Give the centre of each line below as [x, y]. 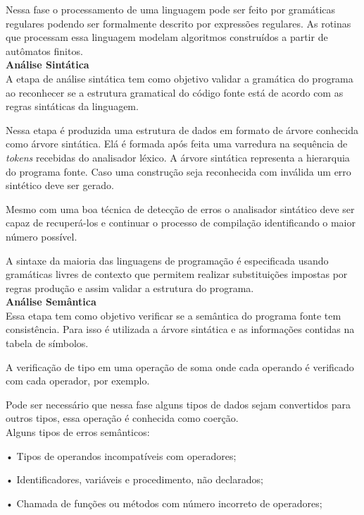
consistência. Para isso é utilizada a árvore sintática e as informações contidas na [180, 329]
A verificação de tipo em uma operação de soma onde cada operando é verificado [180, 366]
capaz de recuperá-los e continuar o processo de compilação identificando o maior [181, 223]
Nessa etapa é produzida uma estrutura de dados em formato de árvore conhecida [182, 129]
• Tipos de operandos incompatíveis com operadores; [121, 455]
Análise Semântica [51, 302]
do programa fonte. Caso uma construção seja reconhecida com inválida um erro [178, 171]
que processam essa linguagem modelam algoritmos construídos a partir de [167, 37]
